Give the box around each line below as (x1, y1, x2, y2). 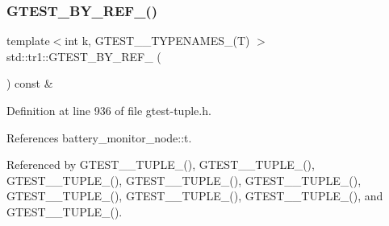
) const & (6, 75, 53, 92)
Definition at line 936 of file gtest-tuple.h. (6, 102, 211, 118)
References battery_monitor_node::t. (6, 129, 192, 146)
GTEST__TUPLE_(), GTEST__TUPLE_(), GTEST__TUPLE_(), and (6, 187, 383, 204)
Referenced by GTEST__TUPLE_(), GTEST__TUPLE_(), (6, 156, 315, 173)
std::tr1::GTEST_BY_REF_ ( (6, 47, 161, 64)
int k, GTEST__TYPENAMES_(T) (65, 32, 250, 49)
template (6, 32, 50, 49)
